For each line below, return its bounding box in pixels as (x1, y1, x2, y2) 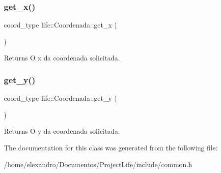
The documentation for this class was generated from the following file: (4, 143, 218, 152)
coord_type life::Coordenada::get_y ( (4, 93, 117, 103)
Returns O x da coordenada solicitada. (4, 53, 120, 63)
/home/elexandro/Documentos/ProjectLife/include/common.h (4, 159, 193, 169)
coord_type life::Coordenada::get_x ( (4, 20, 117, 30)
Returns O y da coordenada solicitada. (4, 126, 120, 136)
